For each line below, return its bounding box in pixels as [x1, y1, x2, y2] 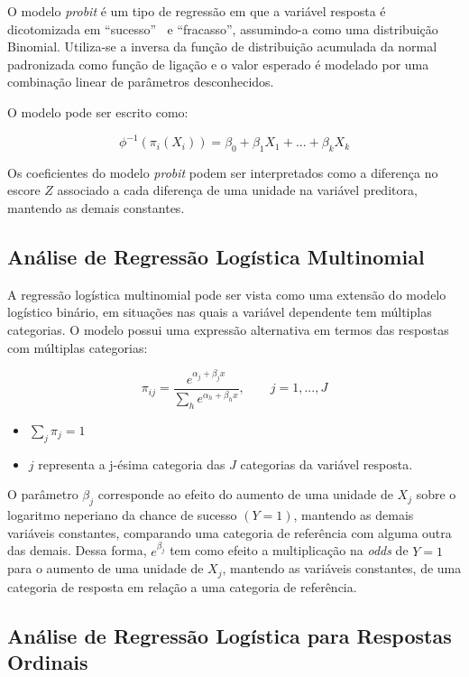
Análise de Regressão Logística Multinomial [7, 243, 425, 271]
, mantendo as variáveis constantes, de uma [222, 559, 462, 578]
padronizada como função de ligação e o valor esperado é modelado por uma [7, 54, 429, 73]
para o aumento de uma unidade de [7, 559, 204, 578]
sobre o [416, 485, 456, 504]
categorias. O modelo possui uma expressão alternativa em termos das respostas [7, 320, 449, 339]
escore [7, 181, 41, 199]
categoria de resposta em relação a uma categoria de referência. [7, 577, 357, 596]
